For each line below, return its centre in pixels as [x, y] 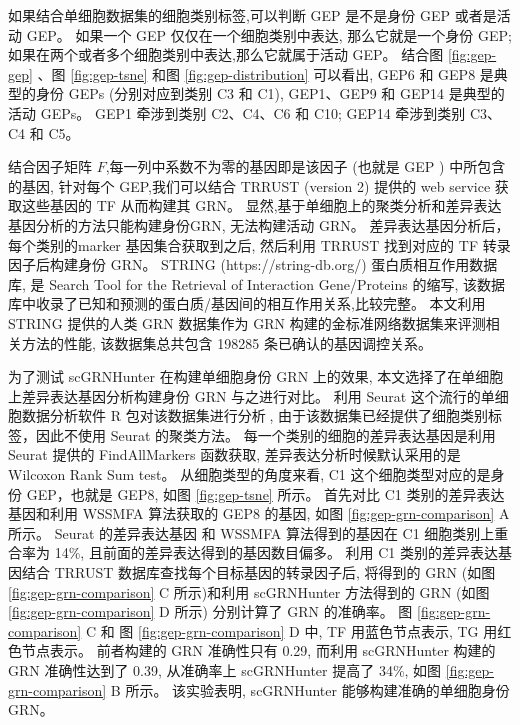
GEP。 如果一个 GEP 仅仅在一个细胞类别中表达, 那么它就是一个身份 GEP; [269, 34]
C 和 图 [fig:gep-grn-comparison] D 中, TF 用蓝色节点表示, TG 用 [291, 630]
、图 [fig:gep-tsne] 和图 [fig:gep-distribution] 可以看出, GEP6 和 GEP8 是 [265, 73]
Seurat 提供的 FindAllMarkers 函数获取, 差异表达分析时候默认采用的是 [234, 454]
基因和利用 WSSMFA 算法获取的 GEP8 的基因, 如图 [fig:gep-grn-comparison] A [259, 513]
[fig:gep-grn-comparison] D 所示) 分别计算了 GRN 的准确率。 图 [210, 611]
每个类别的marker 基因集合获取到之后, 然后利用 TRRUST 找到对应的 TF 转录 [259, 244]
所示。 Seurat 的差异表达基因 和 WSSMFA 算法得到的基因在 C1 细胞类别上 [251, 532]
